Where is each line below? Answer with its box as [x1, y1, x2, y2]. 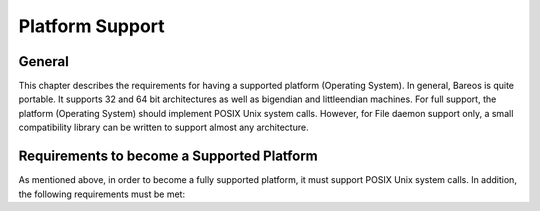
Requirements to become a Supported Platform [18, 148, 319, 165]
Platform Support [18, 15, 165, 37]
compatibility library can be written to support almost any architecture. [18, 121, 309, 134]
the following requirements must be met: [18, 188, 185, 200]
